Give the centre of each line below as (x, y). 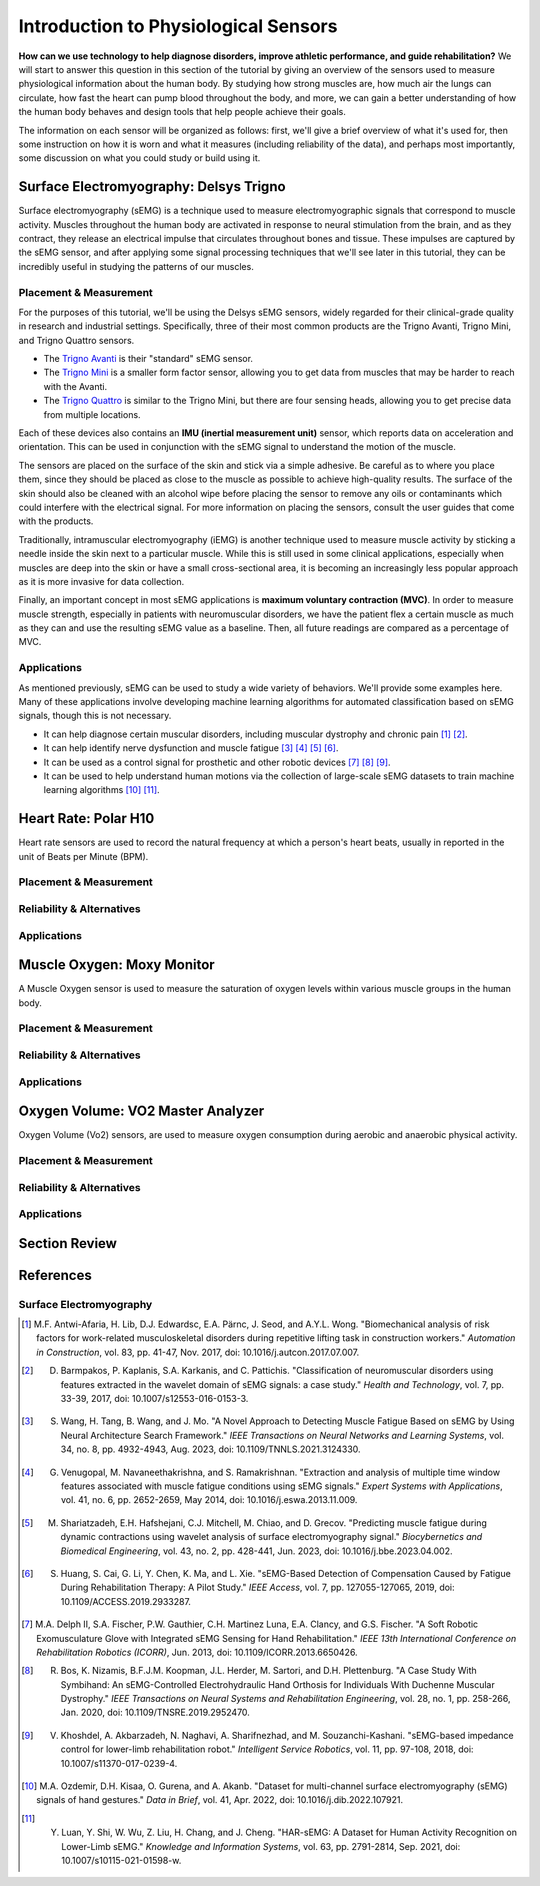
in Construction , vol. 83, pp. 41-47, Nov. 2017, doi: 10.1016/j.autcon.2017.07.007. (198, 1352)
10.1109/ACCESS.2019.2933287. (126, 1601)
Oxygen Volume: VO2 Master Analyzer (141, 1111)
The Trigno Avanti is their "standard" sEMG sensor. (148, 359)
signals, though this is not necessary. (95, 716)
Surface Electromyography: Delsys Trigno (152, 186)
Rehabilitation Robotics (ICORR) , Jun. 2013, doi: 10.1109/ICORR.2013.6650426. (197, 1652)
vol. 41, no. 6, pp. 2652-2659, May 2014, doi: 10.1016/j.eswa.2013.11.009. (209, 1500)
